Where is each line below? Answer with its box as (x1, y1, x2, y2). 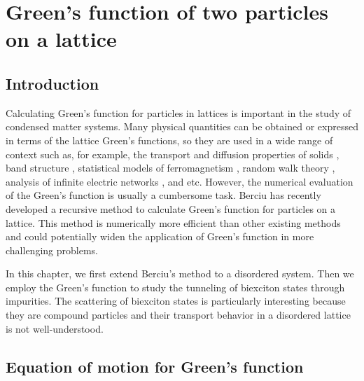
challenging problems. (6, 242, 98, 257)
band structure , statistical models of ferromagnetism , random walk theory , (6, 160, 335, 175)
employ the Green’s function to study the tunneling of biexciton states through (6, 279, 345, 294)
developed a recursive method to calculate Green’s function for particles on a (6, 201, 336, 216)
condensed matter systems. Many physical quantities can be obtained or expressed (6, 119, 358, 134)
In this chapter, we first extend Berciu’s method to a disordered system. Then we (6, 266, 354, 281)
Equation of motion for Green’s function (6, 355, 304, 377)
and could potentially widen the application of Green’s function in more (6, 229, 314, 244)
